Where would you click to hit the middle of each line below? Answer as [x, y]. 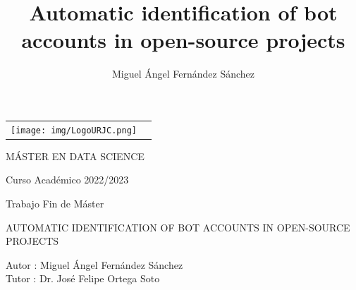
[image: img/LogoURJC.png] [74, 130]
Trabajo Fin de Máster [55, 203]
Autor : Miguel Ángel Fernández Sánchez [94, 264]
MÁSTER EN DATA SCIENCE [75, 156]
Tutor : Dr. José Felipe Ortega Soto [83, 278]
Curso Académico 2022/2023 [67, 180]
